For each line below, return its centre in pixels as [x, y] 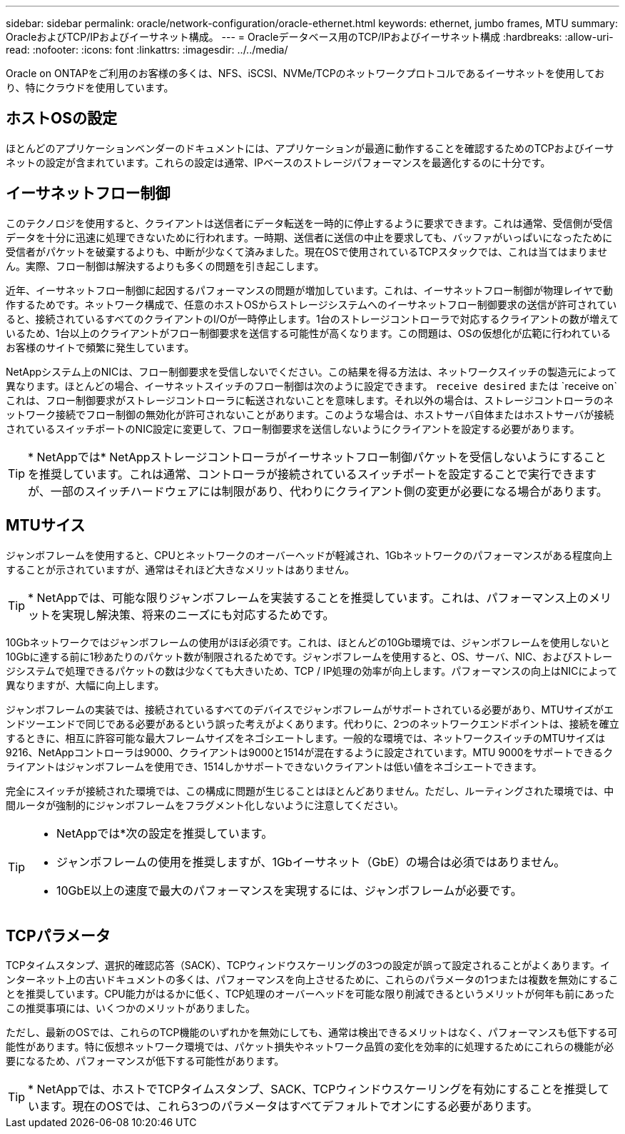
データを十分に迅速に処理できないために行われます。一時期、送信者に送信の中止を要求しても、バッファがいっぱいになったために [309, 237]
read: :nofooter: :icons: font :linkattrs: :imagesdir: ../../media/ [147, 50]
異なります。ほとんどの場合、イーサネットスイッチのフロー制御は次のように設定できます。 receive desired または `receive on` [311, 386]
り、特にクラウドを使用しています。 [90, 87]
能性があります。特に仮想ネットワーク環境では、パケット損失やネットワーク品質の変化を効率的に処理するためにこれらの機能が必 [310, 1047]
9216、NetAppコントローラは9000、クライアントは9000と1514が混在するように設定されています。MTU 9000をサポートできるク [310, 752]
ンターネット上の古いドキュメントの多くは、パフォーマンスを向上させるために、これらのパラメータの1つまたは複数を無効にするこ [312, 980]
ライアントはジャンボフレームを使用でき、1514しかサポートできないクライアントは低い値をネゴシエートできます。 [274, 766]
